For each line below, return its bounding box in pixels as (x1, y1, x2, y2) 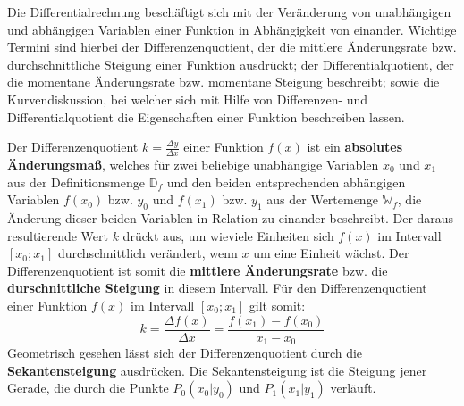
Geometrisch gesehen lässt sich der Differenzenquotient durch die (7, 344, 363, 362)
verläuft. (330, 378, 376, 397)
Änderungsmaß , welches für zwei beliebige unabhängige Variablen (7, 154, 379, 173)
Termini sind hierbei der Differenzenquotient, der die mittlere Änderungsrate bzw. (7, 37, 457, 56)
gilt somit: (249, 295, 306, 314)
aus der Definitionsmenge (7, 172, 145, 191)
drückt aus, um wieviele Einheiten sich (122, 226, 334, 244)
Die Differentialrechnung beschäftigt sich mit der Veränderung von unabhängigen (7, 3, 451, 21)
